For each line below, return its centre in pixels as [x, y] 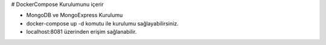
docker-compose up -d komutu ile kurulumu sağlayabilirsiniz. [102, 23]
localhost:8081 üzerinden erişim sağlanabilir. [81, 32]
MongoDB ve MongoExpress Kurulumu [75, 15]
